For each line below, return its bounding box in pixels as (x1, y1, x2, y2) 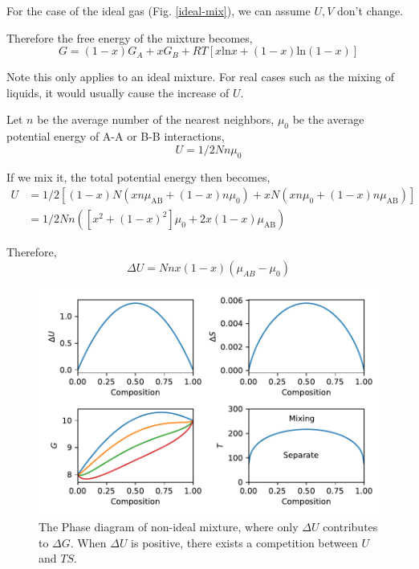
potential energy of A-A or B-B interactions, (6, 128, 225, 145)
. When (70, 534, 107, 551)
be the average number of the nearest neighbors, (37, 111, 275, 128)
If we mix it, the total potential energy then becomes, (6, 168, 271, 185)
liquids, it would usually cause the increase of (6, 84, 230, 100)
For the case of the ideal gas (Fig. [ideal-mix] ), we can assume (6, 2, 311, 18)
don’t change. (337, 2, 404, 18)
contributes (323, 518, 378, 535)
